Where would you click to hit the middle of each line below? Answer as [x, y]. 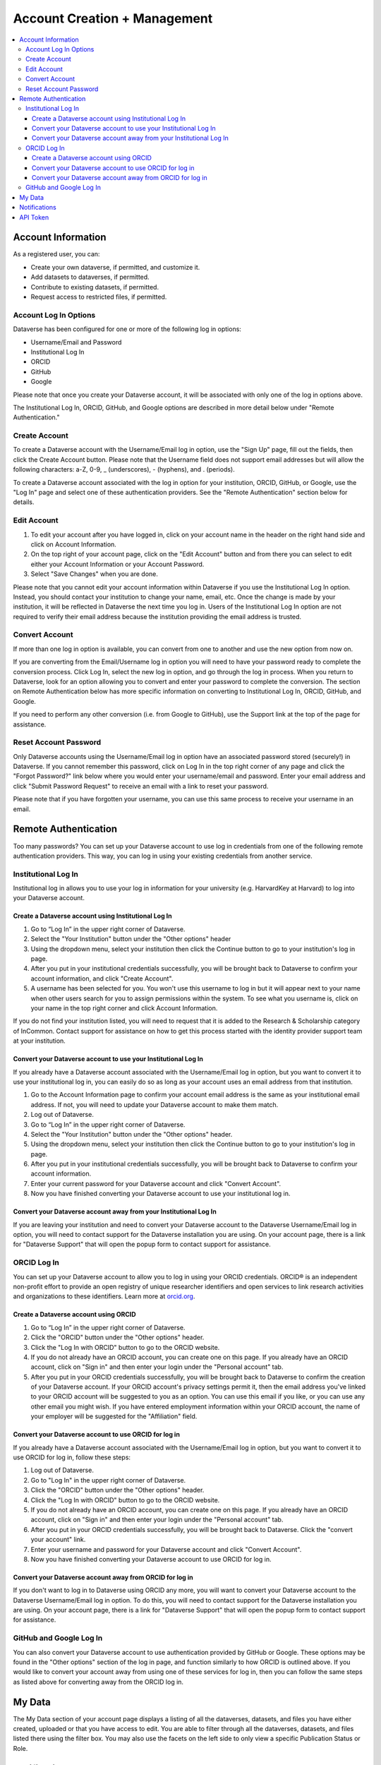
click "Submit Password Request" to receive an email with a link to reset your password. [141, 786]
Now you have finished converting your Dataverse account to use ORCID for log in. [151, 1559]
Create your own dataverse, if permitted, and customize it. [115, 267]
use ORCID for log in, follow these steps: [72, 1457]
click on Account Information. [73, 544]
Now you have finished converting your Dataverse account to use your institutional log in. [161, 1194]
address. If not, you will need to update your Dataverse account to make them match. [155, 1104]
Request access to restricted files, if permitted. [99, 297]
